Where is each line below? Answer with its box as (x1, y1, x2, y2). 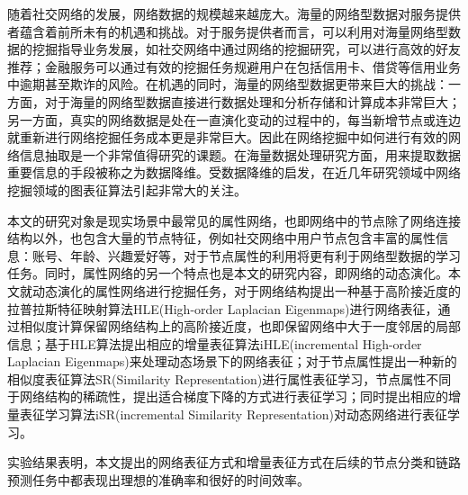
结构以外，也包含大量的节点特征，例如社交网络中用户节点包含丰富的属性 (7, 229, 436, 247)
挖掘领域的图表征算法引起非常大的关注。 (7, 180, 247, 199)
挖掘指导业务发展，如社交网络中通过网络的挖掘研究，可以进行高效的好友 (31, 40, 461, 58)
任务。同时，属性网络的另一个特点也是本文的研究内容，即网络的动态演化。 (7, 264, 448, 283)
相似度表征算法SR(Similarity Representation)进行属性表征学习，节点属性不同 (7, 369, 452, 388)
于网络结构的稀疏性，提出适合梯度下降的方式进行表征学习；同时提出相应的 (7, 387, 448, 406)
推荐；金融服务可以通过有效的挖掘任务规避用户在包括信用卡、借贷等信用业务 (7, 57, 461, 76)
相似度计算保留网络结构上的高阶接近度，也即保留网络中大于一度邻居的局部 (19, 317, 461, 336)
